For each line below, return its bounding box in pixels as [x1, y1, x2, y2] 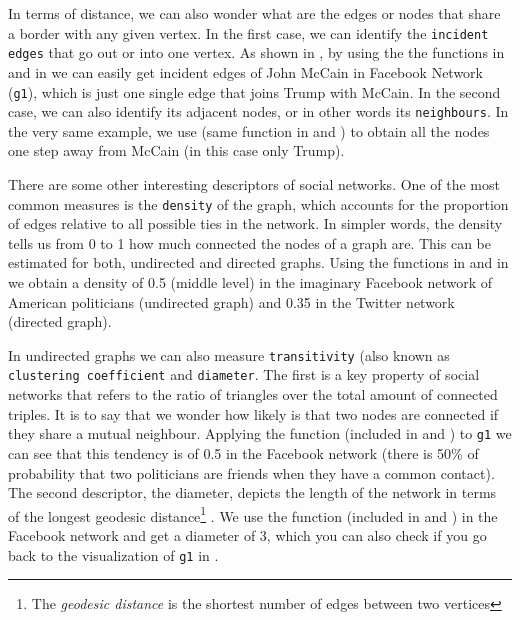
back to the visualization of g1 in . [8, 544, 219, 565]
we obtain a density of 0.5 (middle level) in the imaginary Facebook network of [8, 272, 493, 293]
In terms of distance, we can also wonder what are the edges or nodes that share [8, 3, 501, 23]
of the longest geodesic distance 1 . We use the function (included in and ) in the [8, 502, 498, 526]
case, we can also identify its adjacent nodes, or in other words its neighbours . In [8, 101, 509, 122]
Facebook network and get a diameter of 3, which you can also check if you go [8, 525, 487, 545]
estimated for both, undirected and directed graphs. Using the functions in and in [8, 252, 509, 273]
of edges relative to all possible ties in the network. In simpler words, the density [8, 213, 503, 234]
